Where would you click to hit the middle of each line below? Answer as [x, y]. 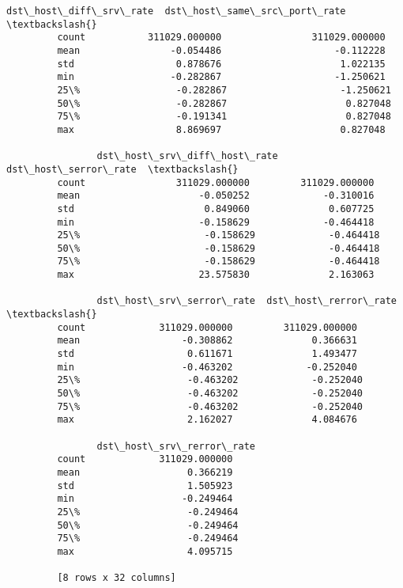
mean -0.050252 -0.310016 [216, 196]
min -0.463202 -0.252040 [207, 367]
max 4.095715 [145, 551]
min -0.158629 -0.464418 [216, 222]
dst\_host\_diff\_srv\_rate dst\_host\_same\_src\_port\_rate [176, 11]
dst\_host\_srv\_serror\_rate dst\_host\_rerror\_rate [247, 301]
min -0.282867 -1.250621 [221, 77]
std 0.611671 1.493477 [207, 354]
